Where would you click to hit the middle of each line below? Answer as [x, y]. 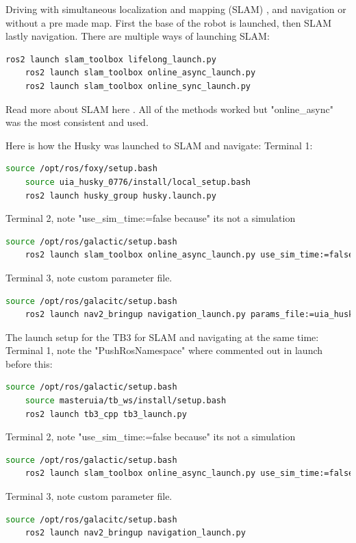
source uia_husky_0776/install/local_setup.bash [138, 182]
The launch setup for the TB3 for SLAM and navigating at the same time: [162, 337]
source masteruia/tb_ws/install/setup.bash [126, 401]
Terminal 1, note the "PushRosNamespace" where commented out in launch [164, 350]
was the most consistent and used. [77, 122]
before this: [29, 363]
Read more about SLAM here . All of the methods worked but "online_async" [169, 109]
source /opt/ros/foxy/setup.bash [81, 169]
